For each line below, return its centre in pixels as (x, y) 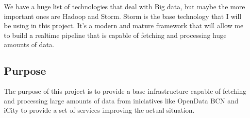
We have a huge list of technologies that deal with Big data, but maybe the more (125, 6)
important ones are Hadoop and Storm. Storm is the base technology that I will (123, 16)
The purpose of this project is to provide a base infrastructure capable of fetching (125, 91)
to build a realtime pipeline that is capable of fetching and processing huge (115, 35)
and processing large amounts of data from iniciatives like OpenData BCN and (121, 100)
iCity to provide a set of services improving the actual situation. (99, 110)
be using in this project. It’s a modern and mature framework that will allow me (124, 25)
